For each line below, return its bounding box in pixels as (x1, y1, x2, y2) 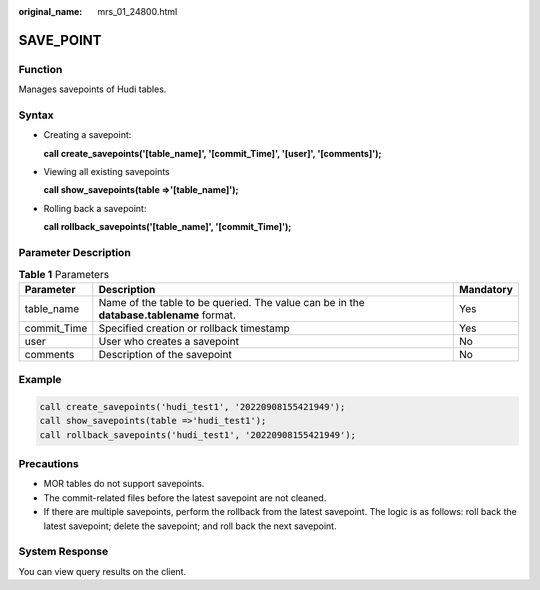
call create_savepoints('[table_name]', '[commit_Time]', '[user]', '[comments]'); (43, 147, 382, 159)
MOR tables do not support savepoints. (43, 478, 205, 490)
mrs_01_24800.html (97, 6, 178, 17)
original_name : (18, 6, 83, 17)
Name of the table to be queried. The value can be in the (98, 295, 365, 309)
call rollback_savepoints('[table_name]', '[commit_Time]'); (43, 221, 292, 233)
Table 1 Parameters (18, 267, 110, 281)
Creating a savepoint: (43, 129, 132, 141)
